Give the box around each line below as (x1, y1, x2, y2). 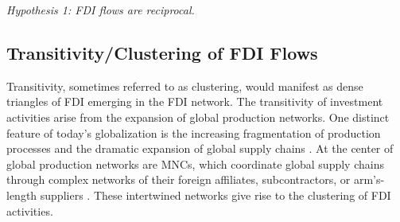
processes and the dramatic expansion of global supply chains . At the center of (6, 140, 394, 157)
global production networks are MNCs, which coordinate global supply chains (6, 155, 384, 172)
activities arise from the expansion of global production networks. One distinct (6, 108, 390, 125)
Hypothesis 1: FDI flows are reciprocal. (6, 2, 195, 18)
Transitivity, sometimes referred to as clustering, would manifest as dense (6, 77, 363, 94)
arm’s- (353, 171, 385, 188)
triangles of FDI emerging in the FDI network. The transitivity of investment (6, 93, 383, 110)
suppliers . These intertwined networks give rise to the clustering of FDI (40, 186, 391, 203)
